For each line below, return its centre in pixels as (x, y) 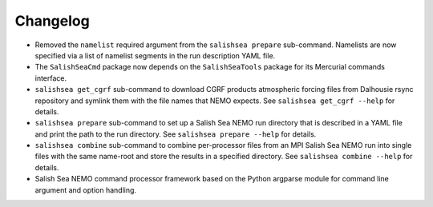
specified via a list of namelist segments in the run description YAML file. (155, 55)
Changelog (52, 21)
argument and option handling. (85, 190)
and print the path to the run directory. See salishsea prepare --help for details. (176, 134)
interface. (51, 78)
